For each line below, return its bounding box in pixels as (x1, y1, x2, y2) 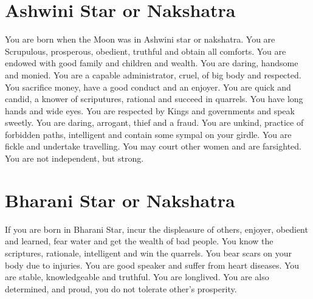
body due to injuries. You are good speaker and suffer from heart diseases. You (5, 258, 300, 271)
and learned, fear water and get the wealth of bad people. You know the (5, 235, 273, 247)
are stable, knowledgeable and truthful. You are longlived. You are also (5, 270, 269, 283)
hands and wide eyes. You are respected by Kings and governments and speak (5, 104, 295, 117)
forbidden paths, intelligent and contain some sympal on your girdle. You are (5, 128, 292, 140)
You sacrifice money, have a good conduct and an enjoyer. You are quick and (5, 80, 291, 93)
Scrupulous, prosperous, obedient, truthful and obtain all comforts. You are (5, 44, 286, 57)
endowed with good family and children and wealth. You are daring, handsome (5, 57, 298, 69)
